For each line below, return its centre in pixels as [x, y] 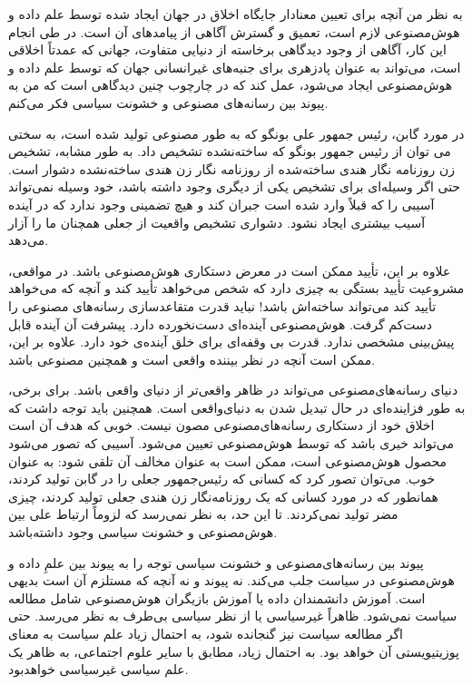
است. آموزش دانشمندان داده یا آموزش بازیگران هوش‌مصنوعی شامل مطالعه [217, 597]
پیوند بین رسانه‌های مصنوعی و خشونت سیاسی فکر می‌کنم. [168, 102]
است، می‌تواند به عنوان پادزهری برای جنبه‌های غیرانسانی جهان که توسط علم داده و [235, 67]
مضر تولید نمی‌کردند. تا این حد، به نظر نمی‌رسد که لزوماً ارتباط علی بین [203, 514]
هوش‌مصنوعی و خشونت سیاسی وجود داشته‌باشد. [143, 532]
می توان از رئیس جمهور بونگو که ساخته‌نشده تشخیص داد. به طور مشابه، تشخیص [230, 151]
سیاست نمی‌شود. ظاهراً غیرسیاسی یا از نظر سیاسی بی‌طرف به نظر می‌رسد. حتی [233, 616]
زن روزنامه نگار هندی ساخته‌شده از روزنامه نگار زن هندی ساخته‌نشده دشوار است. [232, 168]
